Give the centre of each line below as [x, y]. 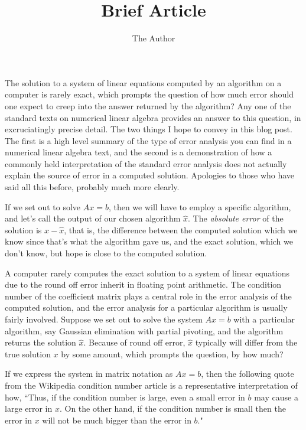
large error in [29, 408]
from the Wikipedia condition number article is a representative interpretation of [151, 385]
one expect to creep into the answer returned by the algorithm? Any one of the [148, 105]
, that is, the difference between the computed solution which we [181, 229]
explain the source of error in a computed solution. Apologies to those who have [150, 175]
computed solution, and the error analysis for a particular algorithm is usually [146, 307]
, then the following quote [248, 374]
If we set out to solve [43, 206]
